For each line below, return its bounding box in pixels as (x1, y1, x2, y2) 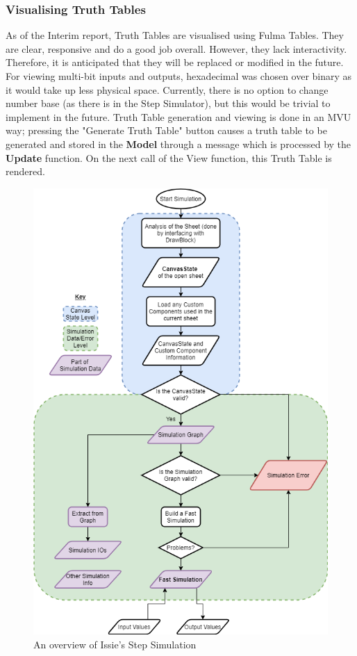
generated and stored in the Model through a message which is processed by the (6, 136, 351, 151)
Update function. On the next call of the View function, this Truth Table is (6, 150, 332, 165)
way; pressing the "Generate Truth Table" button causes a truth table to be (6, 123, 327, 138)
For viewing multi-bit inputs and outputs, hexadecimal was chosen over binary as (6, 69, 352, 83)
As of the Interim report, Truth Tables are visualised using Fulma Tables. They (6, 28, 344, 42)
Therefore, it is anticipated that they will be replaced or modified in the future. (6, 55, 344, 69)
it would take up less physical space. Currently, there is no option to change (6, 82, 329, 97)
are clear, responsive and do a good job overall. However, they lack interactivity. (6, 41, 347, 56)
